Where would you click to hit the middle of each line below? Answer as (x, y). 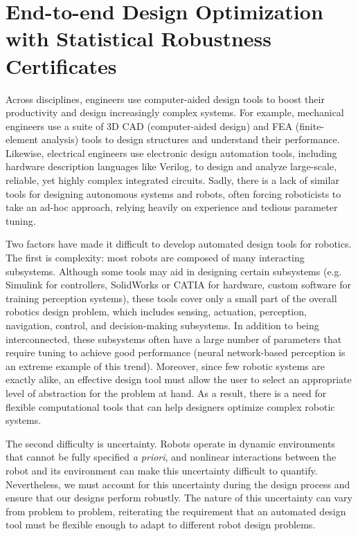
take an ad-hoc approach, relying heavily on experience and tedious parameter (172, 207)
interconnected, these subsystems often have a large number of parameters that (174, 339)
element (22, 139)
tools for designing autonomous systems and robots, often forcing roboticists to (173, 193)
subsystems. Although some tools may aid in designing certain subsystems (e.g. (174, 271)
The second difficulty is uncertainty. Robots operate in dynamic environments (170, 443)
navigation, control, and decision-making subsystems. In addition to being (162, 325)
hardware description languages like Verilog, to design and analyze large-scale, (171, 166)
